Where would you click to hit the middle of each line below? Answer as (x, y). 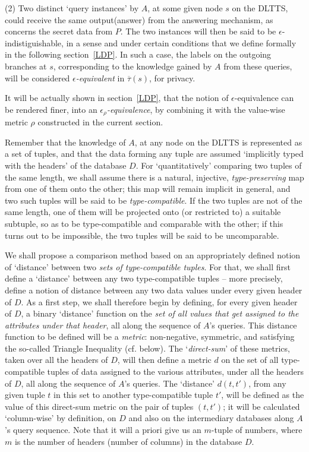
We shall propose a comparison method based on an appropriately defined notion (153, 255)
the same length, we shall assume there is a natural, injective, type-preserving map (154, 177)
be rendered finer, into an (51, 109)
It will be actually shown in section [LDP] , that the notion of (117, 98)
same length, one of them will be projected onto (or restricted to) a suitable (143, 212)
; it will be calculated (261, 406)
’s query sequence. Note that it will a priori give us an (103, 430)
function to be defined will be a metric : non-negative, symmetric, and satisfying (150, 336)
